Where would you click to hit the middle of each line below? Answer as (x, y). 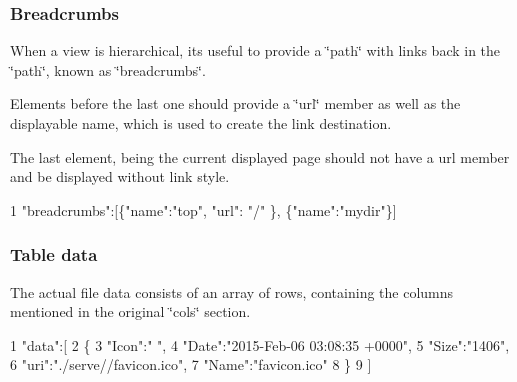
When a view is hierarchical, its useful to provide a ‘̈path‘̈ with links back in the (255, 50)
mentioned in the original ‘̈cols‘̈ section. (130, 311)
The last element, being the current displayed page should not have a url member (260, 156)
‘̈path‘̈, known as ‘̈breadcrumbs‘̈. (108, 69)
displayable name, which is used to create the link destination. (201, 123)
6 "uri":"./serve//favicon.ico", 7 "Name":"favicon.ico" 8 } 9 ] (191, 364)
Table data (54, 254)
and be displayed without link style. (120, 176)
